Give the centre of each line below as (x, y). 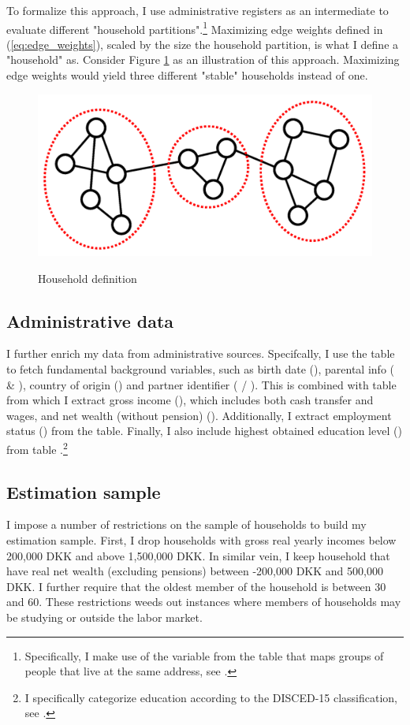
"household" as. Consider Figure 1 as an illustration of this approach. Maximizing (203, 59)
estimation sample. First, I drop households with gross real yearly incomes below (201, 540)
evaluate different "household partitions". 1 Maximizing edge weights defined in (195, 28)
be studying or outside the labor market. (104, 617)
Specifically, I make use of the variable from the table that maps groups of (204, 655)
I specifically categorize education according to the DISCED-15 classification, (211, 697)
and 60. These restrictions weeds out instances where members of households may (204, 602)
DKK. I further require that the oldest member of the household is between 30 (196, 586)
